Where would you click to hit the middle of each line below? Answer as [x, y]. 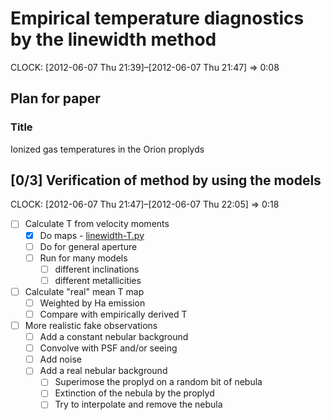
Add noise [60, 359]
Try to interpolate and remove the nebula [138, 404]
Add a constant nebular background [114, 337]
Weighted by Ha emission [92, 303]
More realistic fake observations [91, 325]
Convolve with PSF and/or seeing [108, 348]
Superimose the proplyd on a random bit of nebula [158, 382]
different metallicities [98, 280]
